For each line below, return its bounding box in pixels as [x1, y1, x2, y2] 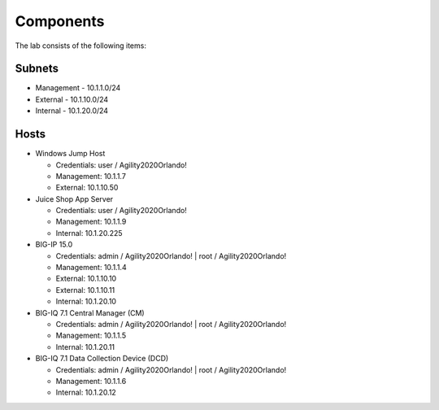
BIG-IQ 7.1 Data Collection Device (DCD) [35, 354, 169, 364]
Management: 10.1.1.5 [55, 330, 126, 341]
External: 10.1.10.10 [55, 273, 117, 284]
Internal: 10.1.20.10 [55, 297, 117, 307]
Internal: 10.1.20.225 [55, 228, 123, 238]
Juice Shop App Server [35, 194, 114, 203]
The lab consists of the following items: [15, 41, 146, 50]
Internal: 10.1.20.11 [55, 342, 115, 351]
